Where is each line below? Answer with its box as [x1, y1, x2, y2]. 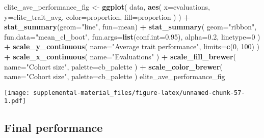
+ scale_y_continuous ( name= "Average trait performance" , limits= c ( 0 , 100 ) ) [4, 41, 260, 52]
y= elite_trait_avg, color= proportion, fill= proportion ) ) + [4, 11, 190, 22]
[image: [4, 89, 30, 96]
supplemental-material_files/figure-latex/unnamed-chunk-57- [33, 89, 245, 96]
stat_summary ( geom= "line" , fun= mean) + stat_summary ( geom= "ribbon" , [4, 21, 257, 32]
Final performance [4, 120, 103, 135]
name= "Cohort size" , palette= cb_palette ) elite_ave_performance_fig [4, 71, 225, 82]
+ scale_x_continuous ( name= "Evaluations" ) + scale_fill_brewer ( [4, 51, 236, 61]
